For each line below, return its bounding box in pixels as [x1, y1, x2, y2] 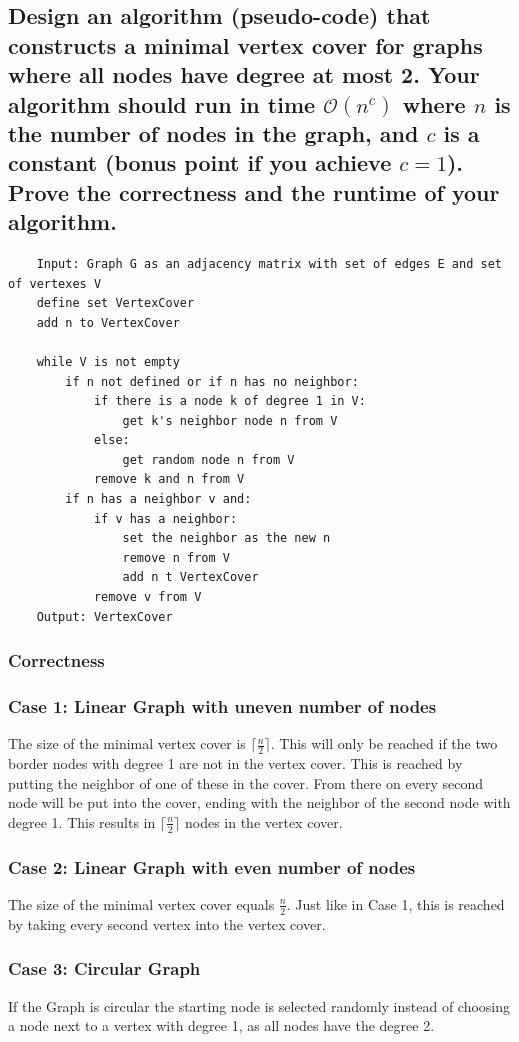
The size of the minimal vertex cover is [8, 733, 246, 754]
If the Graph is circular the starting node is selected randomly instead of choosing [8, 995, 511, 1016]
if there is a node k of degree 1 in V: [93, 394, 366, 409]
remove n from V [122, 550, 230, 565]
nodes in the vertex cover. [184, 811, 343, 832]
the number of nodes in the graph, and [8, 117, 419, 148]
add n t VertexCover [122, 570, 259, 585]
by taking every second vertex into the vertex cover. [8, 913, 326, 934]
